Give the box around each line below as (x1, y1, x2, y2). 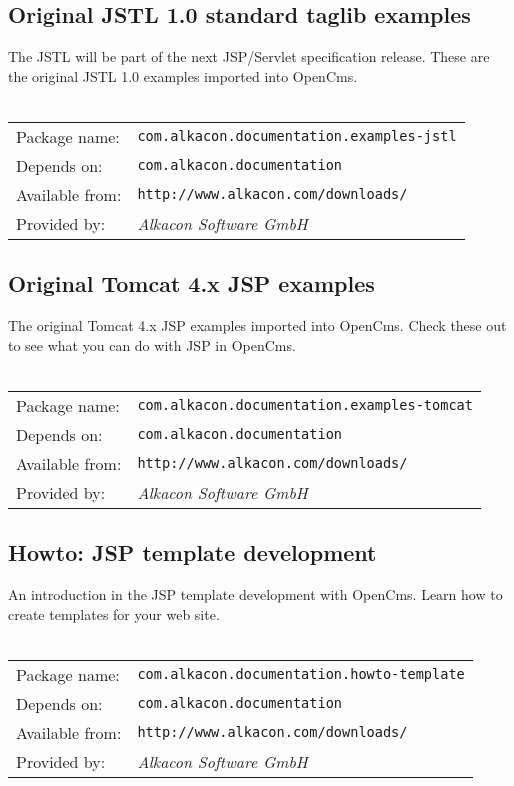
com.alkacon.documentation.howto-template (137, 666, 465, 683)
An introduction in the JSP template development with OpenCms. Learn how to (8, 584, 503, 605)
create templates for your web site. (8, 603, 220, 624)
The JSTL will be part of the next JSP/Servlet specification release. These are (8, 46, 490, 67)
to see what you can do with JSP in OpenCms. (8, 334, 296, 355)
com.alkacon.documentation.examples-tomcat (137, 397, 473, 414)
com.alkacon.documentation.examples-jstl (137, 128, 457, 145)
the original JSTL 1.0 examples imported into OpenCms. (8, 65, 358, 86)
